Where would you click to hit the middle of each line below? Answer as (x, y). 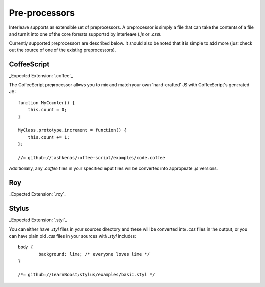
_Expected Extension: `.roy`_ (38, 194)
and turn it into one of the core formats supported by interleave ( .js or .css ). (85, 34)
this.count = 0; (47, 110)
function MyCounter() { (46, 103)
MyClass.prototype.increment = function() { (72, 130)
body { (26, 247)
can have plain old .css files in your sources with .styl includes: (73, 236)
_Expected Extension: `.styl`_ (38, 220)
